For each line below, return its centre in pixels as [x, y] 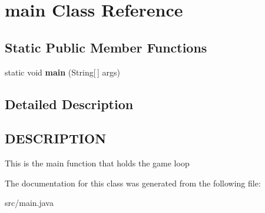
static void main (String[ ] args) [62, 72]
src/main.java [29, 203]
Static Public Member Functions [106, 47]
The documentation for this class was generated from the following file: [133, 183]
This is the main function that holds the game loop [97, 163]
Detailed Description [69, 104]
